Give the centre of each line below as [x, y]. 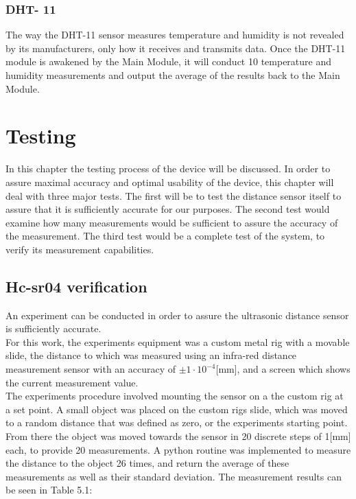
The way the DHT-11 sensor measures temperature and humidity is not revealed [175, 35]
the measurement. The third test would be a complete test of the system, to [165, 236]
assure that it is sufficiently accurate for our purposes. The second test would [168, 209]
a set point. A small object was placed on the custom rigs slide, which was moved [177, 409]
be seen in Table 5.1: [49, 490]
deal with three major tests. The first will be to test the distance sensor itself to [174, 195]
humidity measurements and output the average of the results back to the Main [173, 75]
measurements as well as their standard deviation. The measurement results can [174, 476]
